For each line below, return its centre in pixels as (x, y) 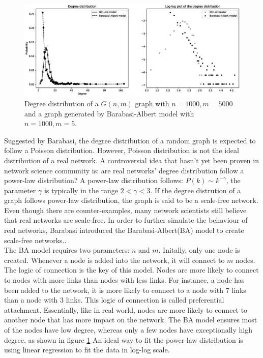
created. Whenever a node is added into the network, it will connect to (114, 260)
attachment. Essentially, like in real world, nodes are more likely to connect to (126, 309)
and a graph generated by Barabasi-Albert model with (109, 113)
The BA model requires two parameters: (67, 250)
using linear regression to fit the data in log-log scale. (87, 350)
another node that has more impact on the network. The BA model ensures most (131, 320)
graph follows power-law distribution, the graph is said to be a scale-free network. (131, 200)
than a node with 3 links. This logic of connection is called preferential (114, 300)
